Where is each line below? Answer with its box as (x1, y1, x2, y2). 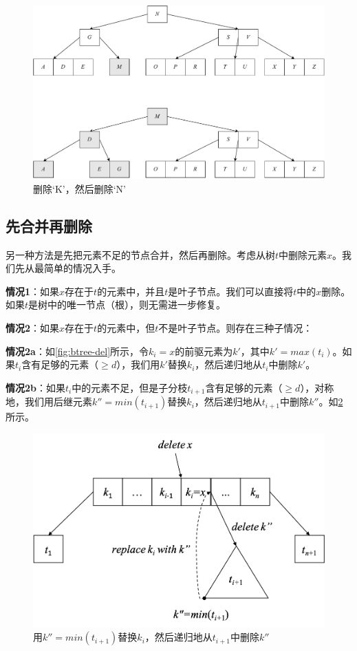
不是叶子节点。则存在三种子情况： (158, 320, 313, 334)
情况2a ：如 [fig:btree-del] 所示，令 (6, 343, 149, 358)
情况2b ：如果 (6, 380, 65, 394)
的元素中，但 (97, 320, 155, 334)
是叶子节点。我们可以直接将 (168, 284, 294, 298)
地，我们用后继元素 (6, 394, 92, 409)
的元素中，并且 (97, 284, 165, 298)
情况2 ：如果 (6, 320, 60, 334)
